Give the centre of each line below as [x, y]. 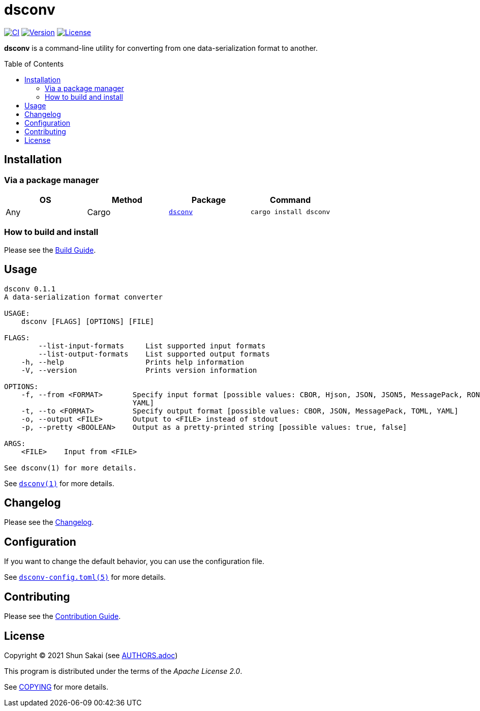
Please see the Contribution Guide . [63, 616]
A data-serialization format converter [83, 297]
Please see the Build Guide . [50, 250]
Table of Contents [34, 64]
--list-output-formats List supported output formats [154, 354]
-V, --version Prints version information [139, 370]
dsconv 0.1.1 [30, 289]
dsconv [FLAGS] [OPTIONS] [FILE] [88, 321]
